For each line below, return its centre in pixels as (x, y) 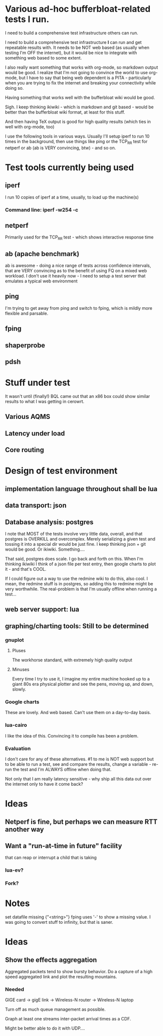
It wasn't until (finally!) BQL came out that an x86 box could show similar (78, 396)
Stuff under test (38, 383)
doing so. (14, 88)
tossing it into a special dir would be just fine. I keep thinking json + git (75, 544)
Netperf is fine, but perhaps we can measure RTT (81, 822)
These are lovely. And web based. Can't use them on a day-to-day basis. (78, 713)
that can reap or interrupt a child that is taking (51, 857)
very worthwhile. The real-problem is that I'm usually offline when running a (81, 589)
